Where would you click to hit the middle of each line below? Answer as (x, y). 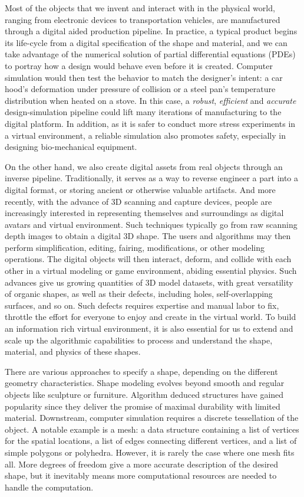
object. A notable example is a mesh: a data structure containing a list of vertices (152, 429)
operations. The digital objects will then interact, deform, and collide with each (148, 259)
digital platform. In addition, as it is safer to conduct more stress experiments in (150, 123)
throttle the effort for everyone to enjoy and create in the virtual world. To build (151, 317)
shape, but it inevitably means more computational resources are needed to (141, 475)
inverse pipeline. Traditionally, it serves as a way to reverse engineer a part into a (152, 178)
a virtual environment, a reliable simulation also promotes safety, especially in (145, 135)
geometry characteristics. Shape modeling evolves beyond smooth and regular (145, 383)
